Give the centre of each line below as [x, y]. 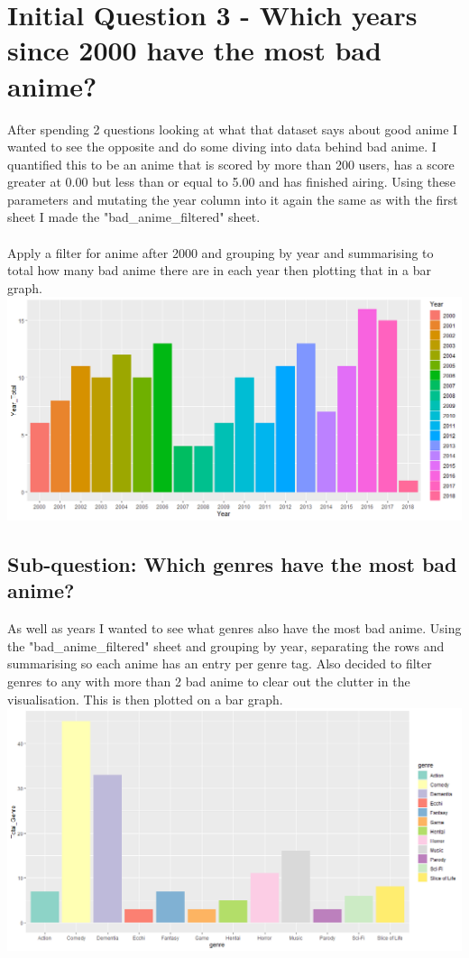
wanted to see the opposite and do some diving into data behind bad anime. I [222, 147]
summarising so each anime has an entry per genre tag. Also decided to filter [220, 663]
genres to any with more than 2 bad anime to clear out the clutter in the [209, 681]
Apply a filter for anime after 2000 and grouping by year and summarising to [221, 252]
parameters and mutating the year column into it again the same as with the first [233, 199]
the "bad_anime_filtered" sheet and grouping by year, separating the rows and [226, 645]
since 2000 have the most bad [194, 50]
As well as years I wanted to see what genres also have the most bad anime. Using [234, 628]
